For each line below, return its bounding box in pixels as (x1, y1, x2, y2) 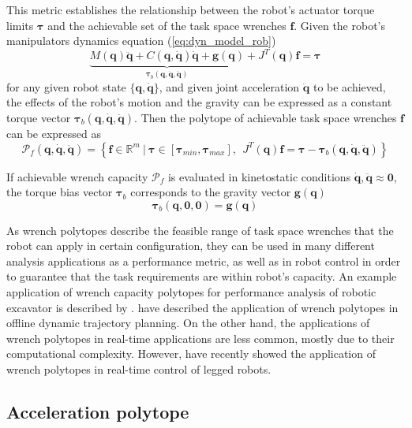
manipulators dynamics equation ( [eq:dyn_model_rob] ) (6, 32, 276, 49)
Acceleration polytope (6, 400, 189, 424)
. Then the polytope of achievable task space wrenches (134, 109, 397, 125)
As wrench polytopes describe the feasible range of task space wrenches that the (6, 221, 394, 238)
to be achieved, (313, 78, 386, 95)
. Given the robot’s (294, 17, 386, 33)
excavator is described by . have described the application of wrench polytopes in (6, 299, 399, 315)
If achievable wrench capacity (6, 168, 148, 184)
